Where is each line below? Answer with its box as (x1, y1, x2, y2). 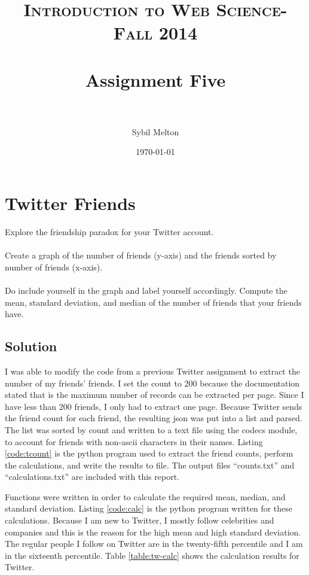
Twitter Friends (5, 191, 136, 215)
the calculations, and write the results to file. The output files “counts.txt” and (5, 458, 295, 471)
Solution (5, 337, 57, 355)
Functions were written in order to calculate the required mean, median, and (5, 490, 286, 503)
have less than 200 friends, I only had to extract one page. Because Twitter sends (5, 400, 302, 412)
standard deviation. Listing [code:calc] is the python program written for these (5, 502, 293, 515)
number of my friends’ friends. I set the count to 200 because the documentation (5, 376, 300, 389)
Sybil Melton (131, 125, 179, 138)
